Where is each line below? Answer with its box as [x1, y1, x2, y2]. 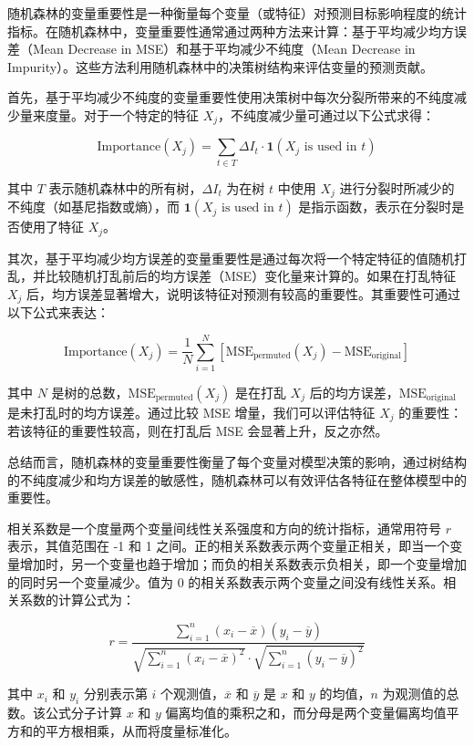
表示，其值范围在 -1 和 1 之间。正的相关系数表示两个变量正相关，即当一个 [7, 536, 450, 555]
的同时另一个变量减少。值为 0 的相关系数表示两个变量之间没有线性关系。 [7, 572, 444, 591]
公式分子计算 [45, 703, 122, 722]
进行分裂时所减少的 [339, 178, 455, 197]
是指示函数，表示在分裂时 [298, 197, 452, 216]
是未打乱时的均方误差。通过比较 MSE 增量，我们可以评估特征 [7, 403, 376, 422]
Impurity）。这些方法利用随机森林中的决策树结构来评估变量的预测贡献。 [7, 57, 434, 76]
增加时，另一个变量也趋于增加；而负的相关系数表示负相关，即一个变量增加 [19, 554, 467, 574]
